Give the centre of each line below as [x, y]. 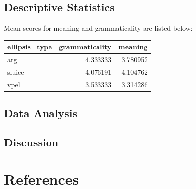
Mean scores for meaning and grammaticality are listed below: [98, 28]
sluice [16, 71]
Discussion [31, 142]
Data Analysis [41, 113]
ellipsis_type [30, 47]
